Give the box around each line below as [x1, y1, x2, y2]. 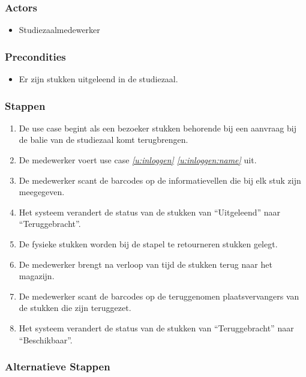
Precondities [5, 49, 66, 64]
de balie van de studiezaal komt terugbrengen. [19, 133, 188, 146]
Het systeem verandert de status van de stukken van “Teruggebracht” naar [19, 321, 294, 334]
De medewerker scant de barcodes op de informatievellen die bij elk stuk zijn [19, 173, 301, 186]
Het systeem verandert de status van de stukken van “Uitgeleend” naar [19, 205, 281, 218]
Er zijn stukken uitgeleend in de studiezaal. [19, 73, 178, 85]
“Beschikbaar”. [19, 333, 73, 346]
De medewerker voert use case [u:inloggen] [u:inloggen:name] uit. [19, 154, 257, 166]
